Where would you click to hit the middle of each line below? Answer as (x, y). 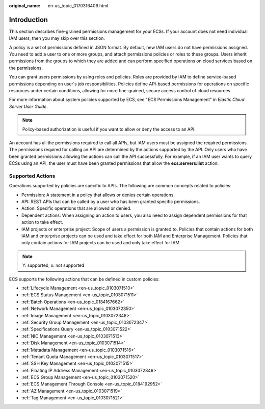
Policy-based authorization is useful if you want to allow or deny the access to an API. (109, 129)
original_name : (25, 6)
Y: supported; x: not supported (53, 265)
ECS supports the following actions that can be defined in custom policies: (84, 279)
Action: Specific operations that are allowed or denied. (76, 208)
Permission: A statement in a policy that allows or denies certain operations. (98, 195)
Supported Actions (32, 176)
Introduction (28, 20)
